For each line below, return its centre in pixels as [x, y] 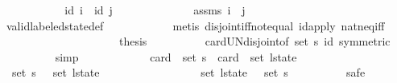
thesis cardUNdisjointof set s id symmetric [254, 41]
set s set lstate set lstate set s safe [188, 72]
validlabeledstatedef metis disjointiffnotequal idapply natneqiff [195, 25]
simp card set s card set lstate [176, 56]
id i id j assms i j [155, 10]
